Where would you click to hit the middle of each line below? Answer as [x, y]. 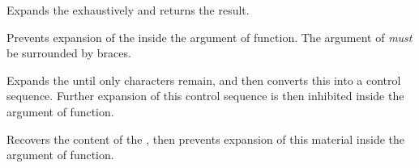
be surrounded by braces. [69, 53]
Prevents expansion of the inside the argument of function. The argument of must [209, 37]
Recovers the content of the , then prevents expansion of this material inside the [206, 139]
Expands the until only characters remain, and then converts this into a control [204, 80]
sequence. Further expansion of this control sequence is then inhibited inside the [205, 96]
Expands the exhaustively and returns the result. [128, 10]
